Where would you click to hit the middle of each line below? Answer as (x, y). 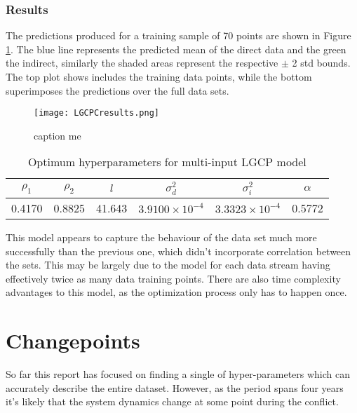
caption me (58, 135)
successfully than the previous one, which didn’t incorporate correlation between (178, 251)
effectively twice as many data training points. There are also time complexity (173, 278)
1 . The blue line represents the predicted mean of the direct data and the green (176, 49)
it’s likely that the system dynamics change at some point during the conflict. (172, 401)
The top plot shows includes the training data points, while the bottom (159, 76)
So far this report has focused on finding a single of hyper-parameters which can (178, 374)
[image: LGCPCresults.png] (96, 113)
